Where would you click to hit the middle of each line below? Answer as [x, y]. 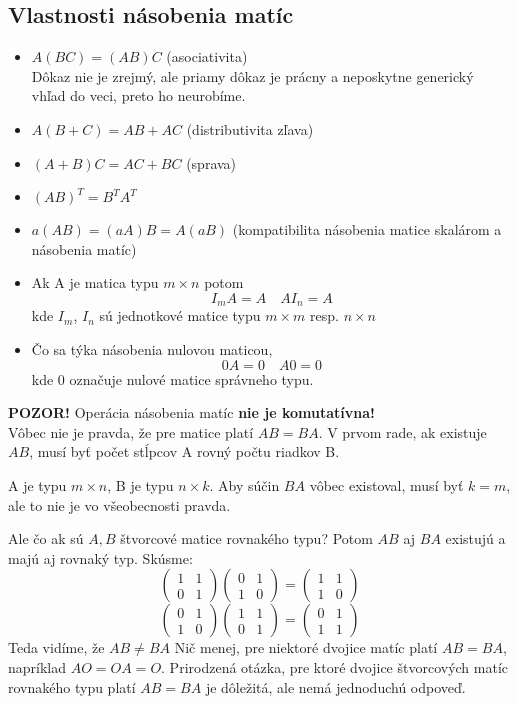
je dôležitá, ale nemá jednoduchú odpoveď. [335, 686]
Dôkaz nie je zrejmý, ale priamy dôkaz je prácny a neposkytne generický [252, 75]
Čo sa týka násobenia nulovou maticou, [152, 349]
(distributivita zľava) [250, 128]
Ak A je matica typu [95, 282]
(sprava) [211, 162]
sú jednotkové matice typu [180, 315]
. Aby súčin [244, 484]
